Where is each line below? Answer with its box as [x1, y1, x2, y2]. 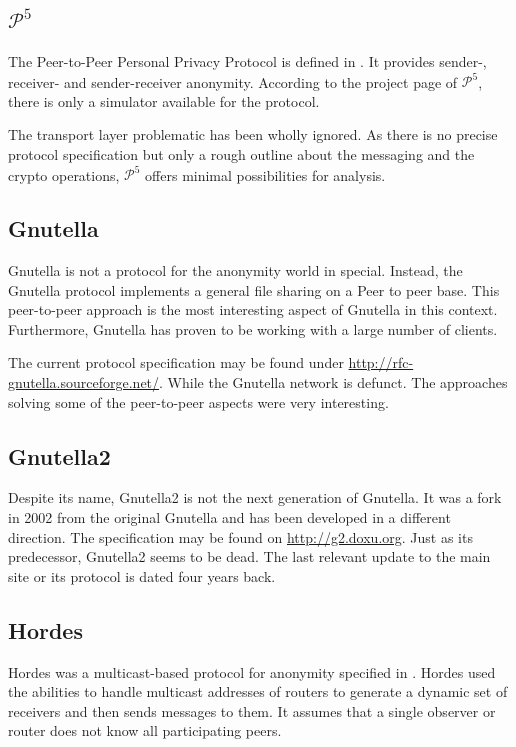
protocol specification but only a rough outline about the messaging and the [8, 144, 475, 165]
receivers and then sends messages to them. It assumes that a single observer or [8, 700, 496, 721]
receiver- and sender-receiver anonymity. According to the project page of [8, 71, 458, 92]
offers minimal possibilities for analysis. [145, 164, 386, 185]
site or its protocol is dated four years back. [8, 565, 276, 586]
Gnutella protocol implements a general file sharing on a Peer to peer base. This [8, 279, 500, 300]
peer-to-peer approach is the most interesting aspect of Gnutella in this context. [8, 299, 498, 320]
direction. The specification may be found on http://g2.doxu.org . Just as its [8, 526, 473, 547]
